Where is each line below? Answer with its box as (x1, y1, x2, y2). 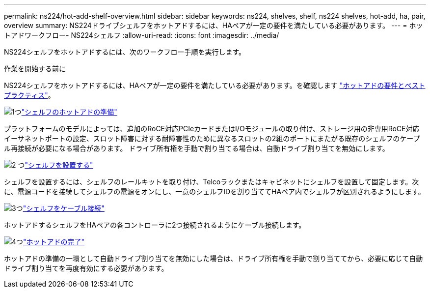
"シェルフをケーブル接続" (23, 204, 105, 212)
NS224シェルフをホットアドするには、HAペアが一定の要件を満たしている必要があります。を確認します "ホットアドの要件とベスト (4, 81, 426, 89)
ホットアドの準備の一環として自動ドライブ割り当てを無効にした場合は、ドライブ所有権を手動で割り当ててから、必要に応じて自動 (4, 254, 423, 263)
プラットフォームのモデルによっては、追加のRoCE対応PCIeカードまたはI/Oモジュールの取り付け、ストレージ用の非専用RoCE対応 (4, 124, 420, 133)
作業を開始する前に (4, 64, 66, 73)
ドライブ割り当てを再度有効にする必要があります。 (4, 264, 168, 272)
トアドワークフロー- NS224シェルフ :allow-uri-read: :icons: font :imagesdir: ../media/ (4, 31, 279, 39)
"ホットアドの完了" (23, 237, 85, 246)
